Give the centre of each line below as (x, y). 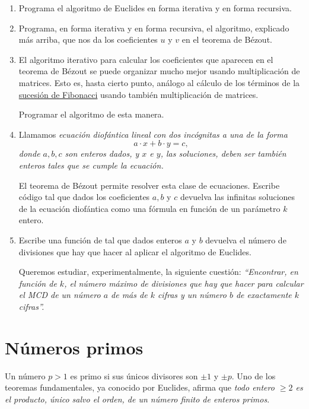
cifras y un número (192, 295)
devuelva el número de (246, 240)
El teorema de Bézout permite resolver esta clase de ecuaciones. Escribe (149, 185)
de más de (129, 295)
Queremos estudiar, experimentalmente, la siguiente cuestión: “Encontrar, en (158, 272)
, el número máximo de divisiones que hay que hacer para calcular (184, 283)
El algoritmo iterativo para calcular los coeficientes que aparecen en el (146, 59)
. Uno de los (254, 375)
